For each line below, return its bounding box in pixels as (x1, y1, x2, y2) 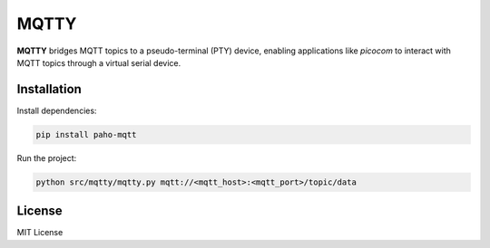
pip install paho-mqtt (35, 129, 137, 139)
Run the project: (16, 152, 77, 163)
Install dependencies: (16, 105, 97, 116)
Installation (16, 81, 82, 97)
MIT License (16, 227, 64, 238)
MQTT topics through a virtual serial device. (16, 57, 181, 68)
